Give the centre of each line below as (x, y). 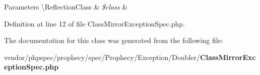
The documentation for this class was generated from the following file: (114, 40)
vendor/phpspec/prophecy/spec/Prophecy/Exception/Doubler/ (102, 57)
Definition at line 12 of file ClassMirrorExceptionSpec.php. (94, 23)
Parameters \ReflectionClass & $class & (66, 6)
